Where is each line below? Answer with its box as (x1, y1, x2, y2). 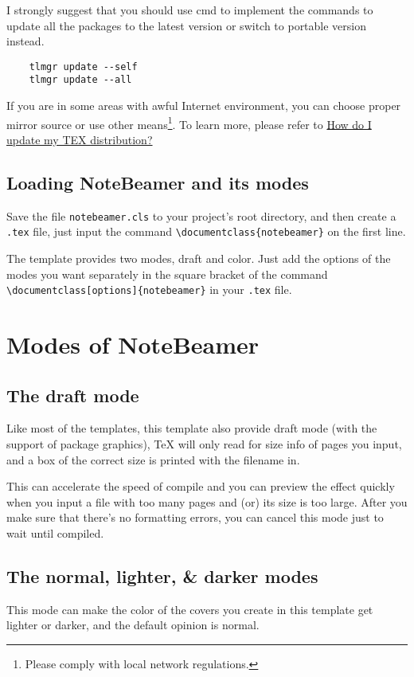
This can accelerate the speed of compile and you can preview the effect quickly (6, 478, 395, 495)
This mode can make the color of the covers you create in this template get (6, 601, 373, 617)
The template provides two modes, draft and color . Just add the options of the (6, 250, 391, 267)
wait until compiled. (6, 525, 104, 542)
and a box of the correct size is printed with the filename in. (6, 451, 300, 468)
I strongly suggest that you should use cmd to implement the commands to (6, 2, 373, 18)
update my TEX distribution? (6, 131, 153, 147)
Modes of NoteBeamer (6, 328, 260, 361)
